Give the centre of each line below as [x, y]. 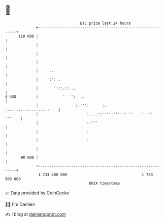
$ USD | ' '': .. [45, 97]
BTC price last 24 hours [106, 23]
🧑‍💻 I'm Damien [20, 204]
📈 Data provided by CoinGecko [37, 193]
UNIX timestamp [104, 183]
